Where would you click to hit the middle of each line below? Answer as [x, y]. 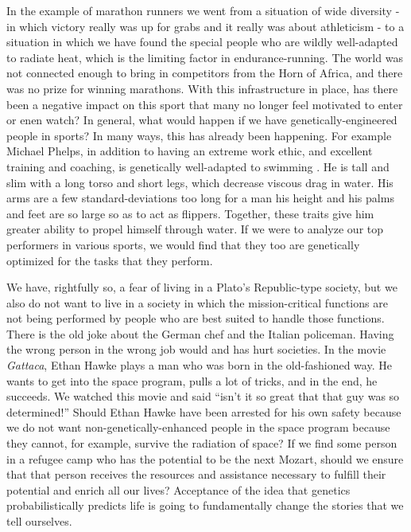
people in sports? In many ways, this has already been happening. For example [199, 135]
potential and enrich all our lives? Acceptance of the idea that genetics [178, 489]
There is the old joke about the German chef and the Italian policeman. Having [200, 333]
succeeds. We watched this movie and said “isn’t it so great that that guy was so [203, 396]
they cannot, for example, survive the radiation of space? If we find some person [202, 443]
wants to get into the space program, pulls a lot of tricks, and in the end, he [192, 380]
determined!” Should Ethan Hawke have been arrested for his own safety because [204, 411]
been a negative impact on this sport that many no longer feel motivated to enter [205, 104]
